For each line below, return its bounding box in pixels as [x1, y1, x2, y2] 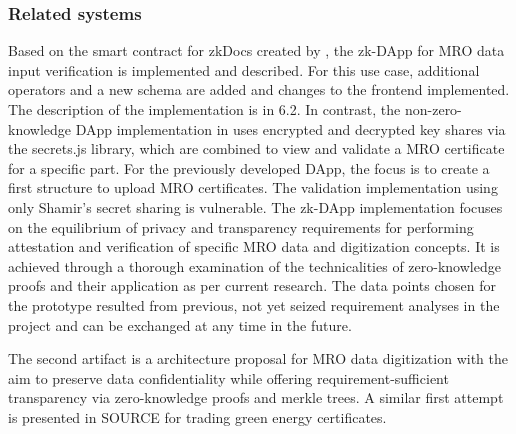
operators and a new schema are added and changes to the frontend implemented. [8, 79, 510, 100]
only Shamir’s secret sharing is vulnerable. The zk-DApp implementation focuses [8, 196, 503, 217]
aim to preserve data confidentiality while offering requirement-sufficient [8, 367, 449, 388]
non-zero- [404, 99, 462, 119]
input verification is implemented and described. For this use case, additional [8, 59, 480, 80]
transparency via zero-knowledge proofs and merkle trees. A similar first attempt [8, 387, 504, 408]
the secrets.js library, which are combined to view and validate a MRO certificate [8, 138, 505, 159]
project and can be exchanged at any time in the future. [8, 314, 352, 335]
